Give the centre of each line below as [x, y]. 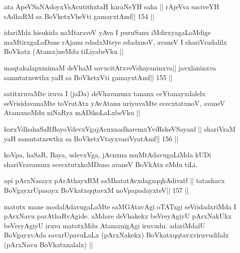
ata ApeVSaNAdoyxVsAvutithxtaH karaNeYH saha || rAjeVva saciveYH [111, 6]
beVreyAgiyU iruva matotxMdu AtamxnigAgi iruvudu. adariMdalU [105, 225]
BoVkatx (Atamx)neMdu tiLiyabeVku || [64, 51]
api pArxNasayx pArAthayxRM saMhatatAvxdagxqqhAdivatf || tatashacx [114, 180]
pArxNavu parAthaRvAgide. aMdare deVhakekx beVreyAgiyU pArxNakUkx [118, 216]
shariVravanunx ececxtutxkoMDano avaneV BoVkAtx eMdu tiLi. [101, 164]
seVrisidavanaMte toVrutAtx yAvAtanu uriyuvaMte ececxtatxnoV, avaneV [114, 103]
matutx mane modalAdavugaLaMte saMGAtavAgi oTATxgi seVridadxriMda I [120, 206]
